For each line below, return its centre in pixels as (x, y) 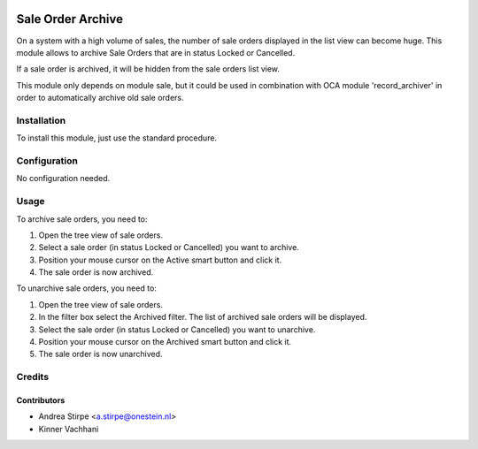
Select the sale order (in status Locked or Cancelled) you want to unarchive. (177, 329)
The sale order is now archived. (96, 272)
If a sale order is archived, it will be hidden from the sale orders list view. (148, 69)
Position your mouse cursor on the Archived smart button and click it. (165, 342)
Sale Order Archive (70, 19)
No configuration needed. (63, 179)
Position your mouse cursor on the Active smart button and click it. (160, 260)
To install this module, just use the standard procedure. (116, 138)
